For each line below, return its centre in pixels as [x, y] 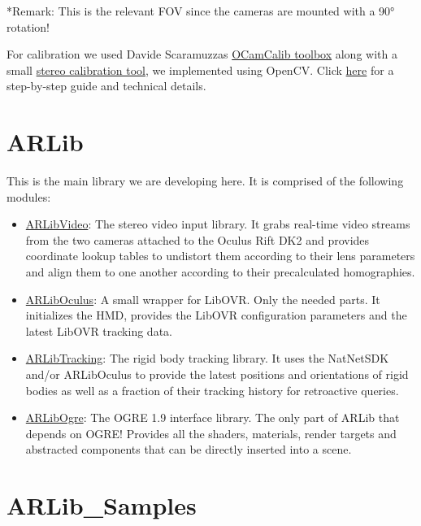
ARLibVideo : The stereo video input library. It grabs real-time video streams [218, 224]
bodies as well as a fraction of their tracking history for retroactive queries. [212, 390]
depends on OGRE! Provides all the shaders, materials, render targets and [211, 433]
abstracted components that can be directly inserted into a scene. [189, 449]
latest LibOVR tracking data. [99, 330]
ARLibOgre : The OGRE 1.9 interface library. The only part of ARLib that [213, 417]
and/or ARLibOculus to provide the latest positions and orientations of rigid [217, 374]
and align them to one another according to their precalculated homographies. [220, 272]
